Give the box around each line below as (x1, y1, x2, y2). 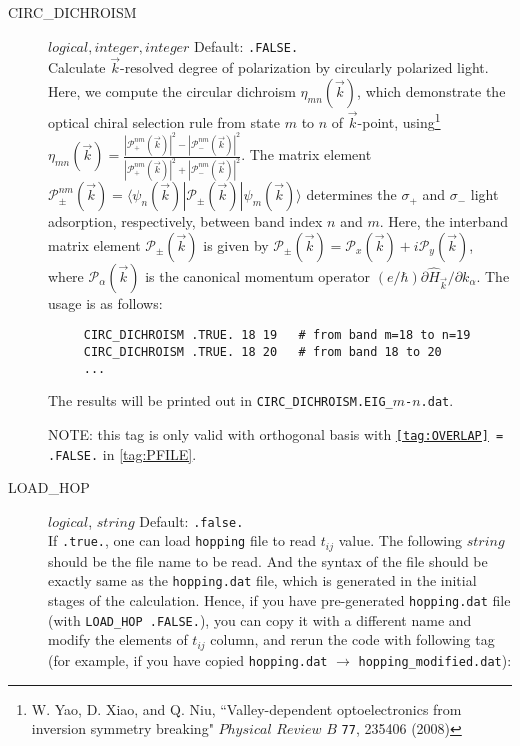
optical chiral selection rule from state (48, 111, 281, 132)
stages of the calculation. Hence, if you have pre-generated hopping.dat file (48, 590, 511, 611)
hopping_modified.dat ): (358, 649, 512, 670)
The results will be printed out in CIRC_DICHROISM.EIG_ (48, 390, 393, 411)
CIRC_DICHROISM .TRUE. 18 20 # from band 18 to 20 (83, 344, 442, 359)
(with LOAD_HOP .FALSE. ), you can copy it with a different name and (48, 609, 472, 630)
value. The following (338, 530, 463, 551)
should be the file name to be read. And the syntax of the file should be (48, 550, 488, 571)
